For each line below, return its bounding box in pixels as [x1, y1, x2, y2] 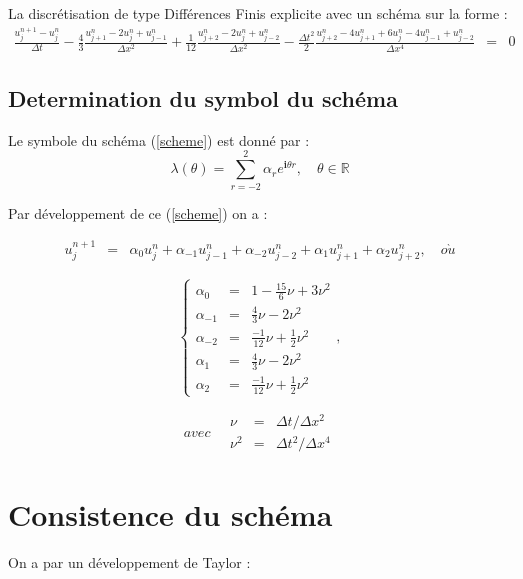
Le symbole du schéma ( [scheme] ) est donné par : [8, 129, 310, 150]
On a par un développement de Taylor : [8, 551, 251, 572]
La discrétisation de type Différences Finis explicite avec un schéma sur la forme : [8, 3, 508, 23]
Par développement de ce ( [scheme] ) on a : [8, 202, 268, 223]
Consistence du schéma [8, 493, 333, 534]
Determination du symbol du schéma [8, 83, 398, 114]
